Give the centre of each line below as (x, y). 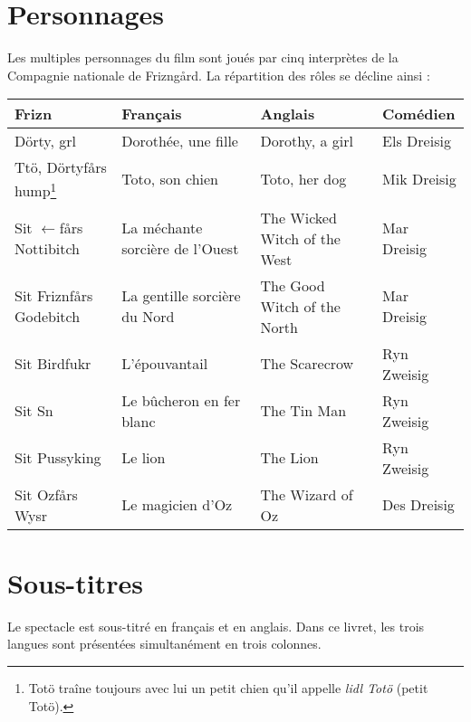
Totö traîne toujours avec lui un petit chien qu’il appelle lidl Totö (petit (228, 687)
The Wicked (298, 217)
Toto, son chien (170, 179)
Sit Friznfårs (54, 296)
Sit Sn (34, 411)
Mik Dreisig (419, 179)
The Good (293, 285)
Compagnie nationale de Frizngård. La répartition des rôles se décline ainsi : (219, 75)
